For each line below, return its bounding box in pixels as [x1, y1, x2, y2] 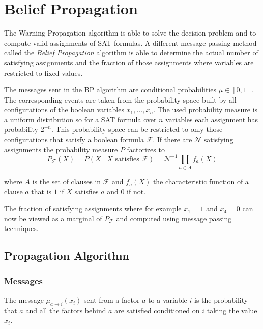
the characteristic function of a [153, 176, 249, 187]
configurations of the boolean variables [4, 104, 124, 115]
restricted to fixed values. [4, 67, 83, 78]
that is [31, 186, 52, 196]
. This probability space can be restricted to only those [51, 124, 223, 135]
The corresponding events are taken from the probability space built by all [4, 94, 237, 105]
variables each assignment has [165, 114, 258, 124]
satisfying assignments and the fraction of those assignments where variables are [4, 57, 254, 68]
